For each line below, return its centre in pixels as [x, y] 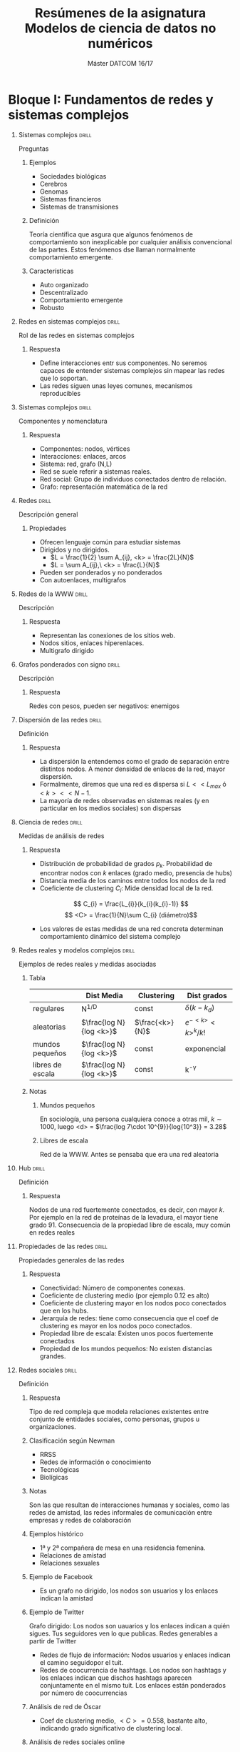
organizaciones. [53, 1427]
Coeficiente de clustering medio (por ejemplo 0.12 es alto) [124, 1295]
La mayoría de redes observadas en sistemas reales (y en [124, 801]
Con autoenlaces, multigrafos [83, 579]
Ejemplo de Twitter [57, 1612]
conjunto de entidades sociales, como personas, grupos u [114, 1419]
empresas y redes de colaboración [80, 1520]
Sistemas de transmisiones [79, 206]
